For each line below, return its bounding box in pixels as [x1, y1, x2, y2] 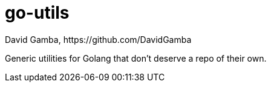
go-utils [5, 2, 70, 23]
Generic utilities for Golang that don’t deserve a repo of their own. [5, 53, 267, 63]
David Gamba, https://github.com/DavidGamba [5, 34, 192, 45]
